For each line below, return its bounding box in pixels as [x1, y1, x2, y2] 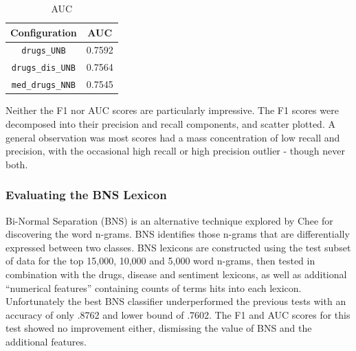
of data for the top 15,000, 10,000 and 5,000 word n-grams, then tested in [5, 253, 315, 268]
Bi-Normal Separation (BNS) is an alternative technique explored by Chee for [5, 213, 333, 227]
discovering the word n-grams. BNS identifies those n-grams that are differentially [5, 227, 350, 241]
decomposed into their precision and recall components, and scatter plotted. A [5, 117, 335, 131]
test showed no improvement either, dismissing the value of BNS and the [5, 321, 312, 335]
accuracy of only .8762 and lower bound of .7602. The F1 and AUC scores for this [5, 307, 351, 321]
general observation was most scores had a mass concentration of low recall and [5, 130, 340, 144]
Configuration [10, 25, 77, 39]
